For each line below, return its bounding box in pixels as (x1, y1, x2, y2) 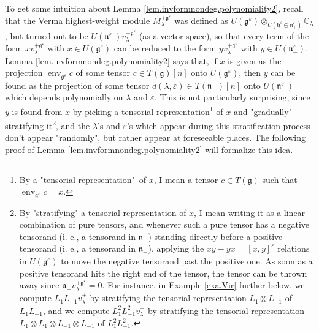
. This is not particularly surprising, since (154, 91, 310, 103)
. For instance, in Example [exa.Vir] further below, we (102, 279, 305, 291)
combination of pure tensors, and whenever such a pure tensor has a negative (19, 218, 310, 231)
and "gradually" (233, 105, 292, 118)
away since (19, 279, 60, 291)
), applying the (148, 242, 204, 255)
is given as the (228, 54, 282, 67)
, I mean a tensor (153, 173, 218, 185)
